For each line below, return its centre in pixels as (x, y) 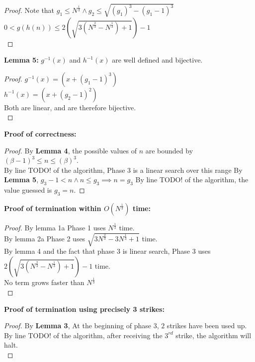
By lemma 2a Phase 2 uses (45, 238)
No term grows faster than (44, 282)
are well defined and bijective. (157, 60)
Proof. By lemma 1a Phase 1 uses (55, 228)
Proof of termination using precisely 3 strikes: (84, 309)
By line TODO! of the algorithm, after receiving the (83, 335)
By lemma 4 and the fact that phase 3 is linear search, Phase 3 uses (107, 251)
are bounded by (169, 150)
